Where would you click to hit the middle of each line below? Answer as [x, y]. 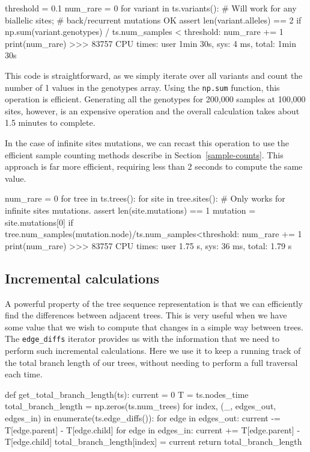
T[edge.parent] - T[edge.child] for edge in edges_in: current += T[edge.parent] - [153, 429]
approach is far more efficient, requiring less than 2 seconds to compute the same [154, 166]
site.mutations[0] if [39, 222]
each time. [24, 374]
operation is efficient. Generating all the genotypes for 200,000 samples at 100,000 [155, 99]
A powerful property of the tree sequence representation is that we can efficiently [154, 303]
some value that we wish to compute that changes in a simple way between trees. [154, 327]
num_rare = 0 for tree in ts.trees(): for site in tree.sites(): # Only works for [145, 198]
